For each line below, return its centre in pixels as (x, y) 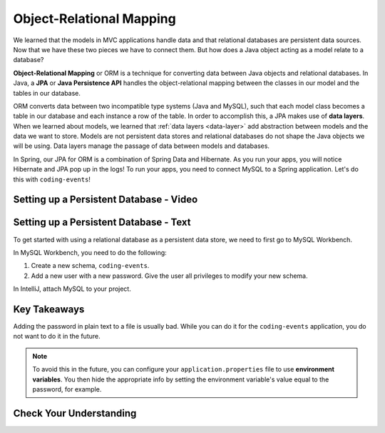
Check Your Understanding (75, 413)
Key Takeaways (49, 309)
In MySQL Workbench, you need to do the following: (90, 252)
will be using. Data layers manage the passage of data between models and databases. (142, 146)
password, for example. (67, 389)
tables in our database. (47, 93)
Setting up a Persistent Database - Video (106, 200)
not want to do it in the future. (57, 337)
